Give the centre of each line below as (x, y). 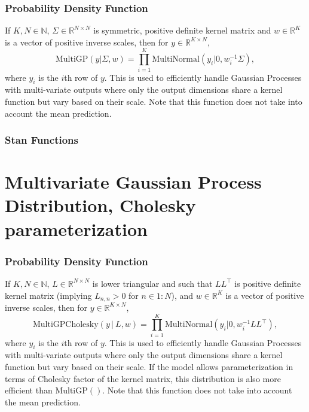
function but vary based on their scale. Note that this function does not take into (154, 101)
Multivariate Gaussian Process (133, 182)
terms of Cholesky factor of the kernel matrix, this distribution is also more (143, 378)
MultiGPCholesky (65, 325)
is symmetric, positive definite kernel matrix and (182, 30)
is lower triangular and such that (152, 283)
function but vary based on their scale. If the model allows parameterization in (149, 367)
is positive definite (268, 283)
